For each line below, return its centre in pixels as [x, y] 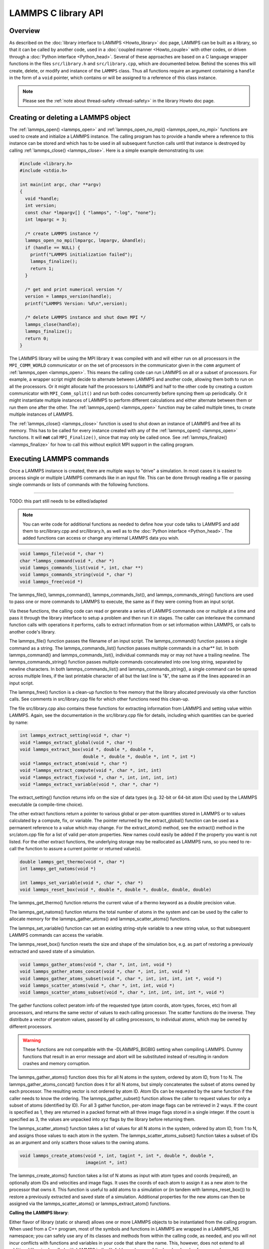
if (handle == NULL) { [53, 248]
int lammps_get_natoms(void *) [58, 869]
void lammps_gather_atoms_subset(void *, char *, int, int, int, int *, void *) [121, 978]
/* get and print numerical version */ [74, 289]
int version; [41, 206]
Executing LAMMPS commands [59, 459]
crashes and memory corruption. [56, 1064]
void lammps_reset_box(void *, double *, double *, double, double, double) [116, 890]
